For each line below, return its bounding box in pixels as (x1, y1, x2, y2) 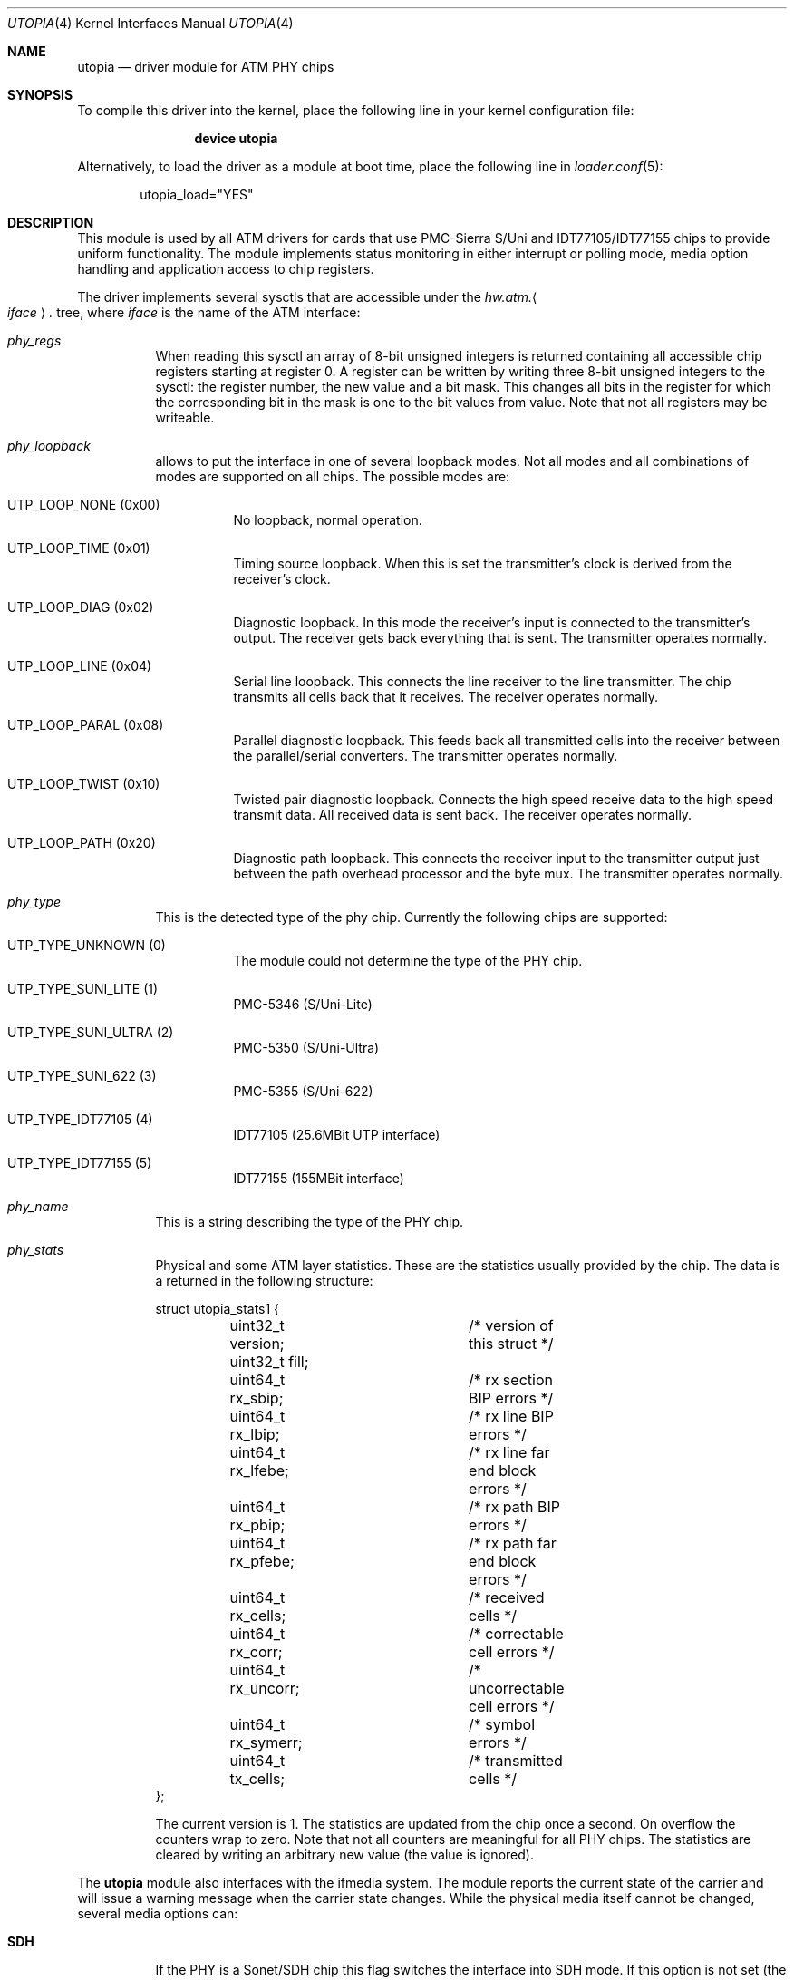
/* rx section (469, 1371, 553, 1389)
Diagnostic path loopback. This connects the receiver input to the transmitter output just (233, 850, 760, 866)
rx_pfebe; (229, 1552, 295, 1570)
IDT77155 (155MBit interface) (233, 1170, 404, 1186)
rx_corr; (229, 1643, 283, 1661)
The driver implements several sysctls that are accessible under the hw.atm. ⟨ (77, 289, 537, 305)
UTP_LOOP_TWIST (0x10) (7, 776, 160, 791)
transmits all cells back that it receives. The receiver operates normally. (233, 689, 658, 704)
